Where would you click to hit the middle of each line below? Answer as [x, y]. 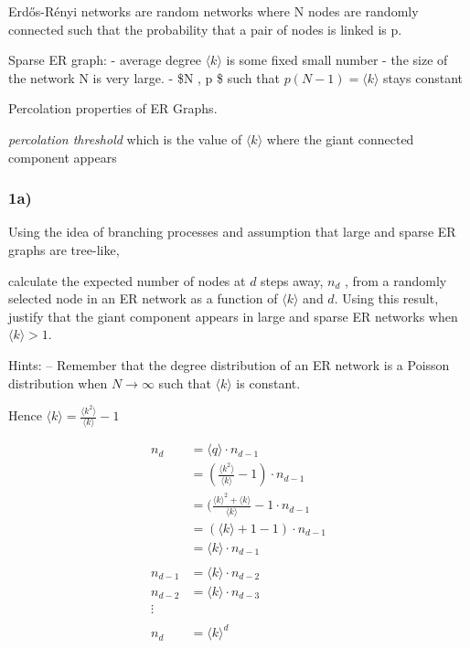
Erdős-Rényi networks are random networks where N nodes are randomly [214, 11]
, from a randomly [395, 280]
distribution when [58, 382]
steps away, [292, 280]
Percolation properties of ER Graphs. [113, 108]
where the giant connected [340, 138]
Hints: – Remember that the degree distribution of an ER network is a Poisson [229, 364]
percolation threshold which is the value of [125, 138]
